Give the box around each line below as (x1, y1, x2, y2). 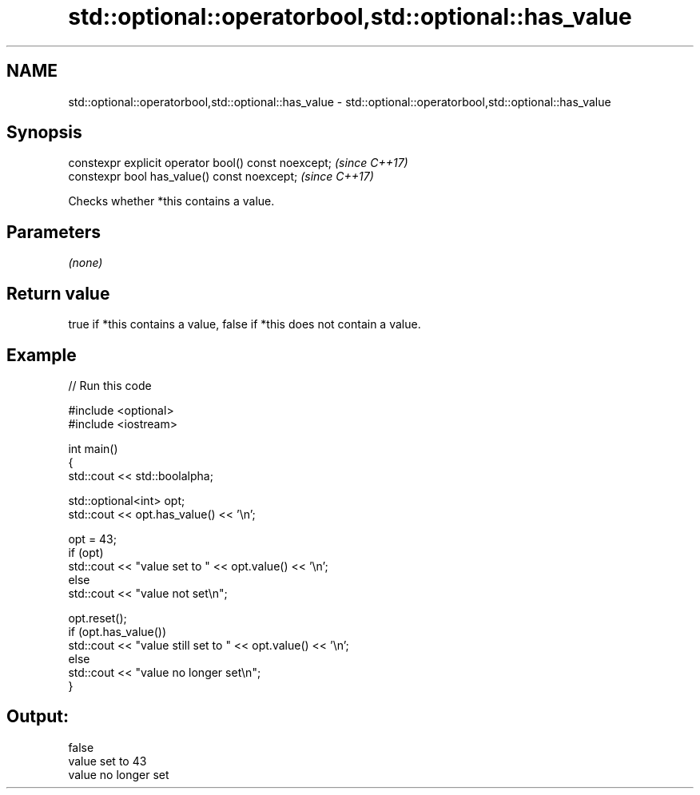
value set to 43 (68, 753, 147, 768)
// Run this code (68, 378, 152, 392)
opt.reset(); (68, 610, 127, 625)
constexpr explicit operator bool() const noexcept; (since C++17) (68, 156, 408, 170)
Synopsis (6, 122, 82, 143)
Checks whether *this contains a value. (68, 194, 275, 209)
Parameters (6, 221, 101, 242)
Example (6, 344, 77, 365)
